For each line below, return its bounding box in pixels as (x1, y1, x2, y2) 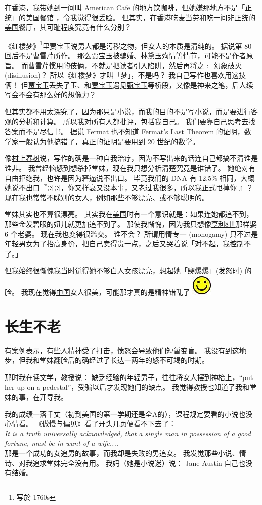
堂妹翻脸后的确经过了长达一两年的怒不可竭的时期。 (39, 355, 209, 365)
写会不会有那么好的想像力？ (5, 89, 96, 100)
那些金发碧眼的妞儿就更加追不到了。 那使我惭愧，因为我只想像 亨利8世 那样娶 (5, 218, 257, 229)
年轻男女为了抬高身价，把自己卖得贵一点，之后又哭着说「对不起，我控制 (5, 238, 244, 249)
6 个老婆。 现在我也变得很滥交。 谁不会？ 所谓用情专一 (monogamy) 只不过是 (5, 228, 258, 239)
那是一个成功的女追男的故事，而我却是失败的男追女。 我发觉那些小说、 (5, 447, 239, 458)
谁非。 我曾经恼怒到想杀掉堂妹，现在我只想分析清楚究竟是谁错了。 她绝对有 (5, 162, 256, 173)
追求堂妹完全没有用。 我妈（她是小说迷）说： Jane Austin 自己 (32, 457, 239, 468)
